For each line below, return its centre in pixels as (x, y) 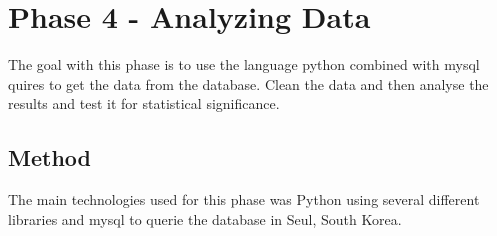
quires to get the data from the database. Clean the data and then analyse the (248, 83)
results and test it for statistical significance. (144, 103)
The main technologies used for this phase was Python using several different (244, 199)
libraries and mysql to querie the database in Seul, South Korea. (205, 218)
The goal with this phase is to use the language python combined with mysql (244, 64)
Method (49, 157)
